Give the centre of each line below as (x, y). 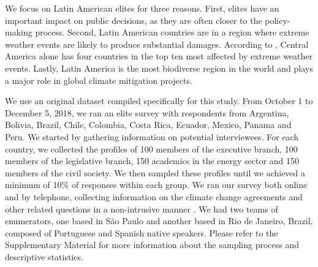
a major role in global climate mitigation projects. (99, 80)
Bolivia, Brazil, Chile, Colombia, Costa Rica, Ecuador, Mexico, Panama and (148, 125)
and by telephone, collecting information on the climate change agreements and (154, 196)
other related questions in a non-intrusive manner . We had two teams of (142, 209)
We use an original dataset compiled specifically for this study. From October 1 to (159, 101)
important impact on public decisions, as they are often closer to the (134, 20)
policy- (278, 20)
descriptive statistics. (44, 256)
